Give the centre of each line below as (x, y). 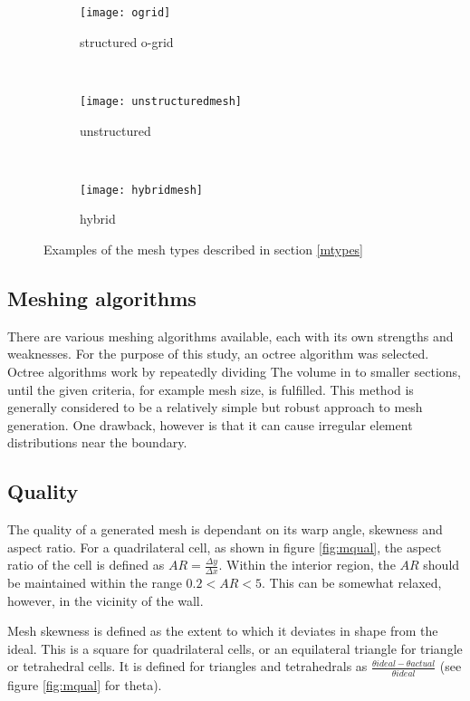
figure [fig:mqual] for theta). (85, 684)
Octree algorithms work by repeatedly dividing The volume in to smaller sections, (234, 371)
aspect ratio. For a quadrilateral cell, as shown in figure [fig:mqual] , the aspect (225, 547)
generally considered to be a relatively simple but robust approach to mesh (215, 407)
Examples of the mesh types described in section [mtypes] (204, 249)
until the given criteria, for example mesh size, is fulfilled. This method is (211, 389)
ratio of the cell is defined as (86, 565)
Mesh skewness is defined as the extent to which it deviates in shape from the (223, 631)
